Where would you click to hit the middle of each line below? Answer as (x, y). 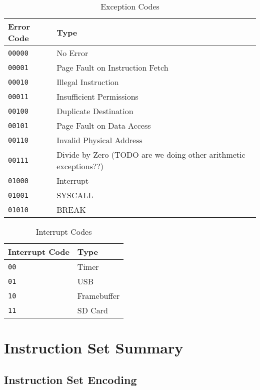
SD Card (93, 310)
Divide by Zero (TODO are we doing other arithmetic (151, 154)
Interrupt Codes (64, 232)
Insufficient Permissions (97, 96)
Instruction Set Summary (94, 348)
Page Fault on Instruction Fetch (112, 67)
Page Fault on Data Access (104, 125)
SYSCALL (75, 195)
